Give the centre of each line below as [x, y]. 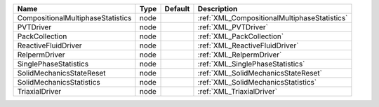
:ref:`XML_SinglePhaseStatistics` [251, 64]
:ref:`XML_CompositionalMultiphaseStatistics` [273, 18]
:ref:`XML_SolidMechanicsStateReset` [260, 73]
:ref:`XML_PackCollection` [241, 36]
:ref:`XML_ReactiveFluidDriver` [248, 45]
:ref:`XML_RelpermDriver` [240, 55]
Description [218, 9]
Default [177, 9]
